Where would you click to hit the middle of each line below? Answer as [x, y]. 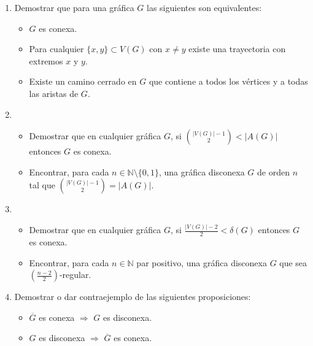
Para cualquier [56, 49]
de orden [273, 171]
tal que [42, 185]
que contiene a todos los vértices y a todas [228, 81]
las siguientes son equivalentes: [204, 7]
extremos [46, 60]
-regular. [75, 275]
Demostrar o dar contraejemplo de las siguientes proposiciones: [133, 297]
